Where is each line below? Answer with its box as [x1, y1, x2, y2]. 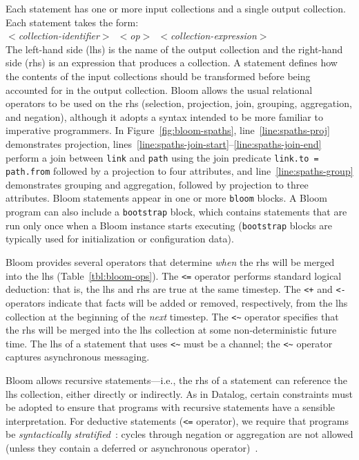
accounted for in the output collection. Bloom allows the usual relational [6, 82, 313, 97]
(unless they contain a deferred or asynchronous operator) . [6, 441, 258, 455]
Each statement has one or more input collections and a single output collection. [6, 1, 346, 15]
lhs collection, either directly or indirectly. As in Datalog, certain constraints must [6, 386, 353, 401]
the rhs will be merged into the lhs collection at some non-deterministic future [6, 323, 337, 337]
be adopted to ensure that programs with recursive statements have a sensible [6, 400, 336, 414]
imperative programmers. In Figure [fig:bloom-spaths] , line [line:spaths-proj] [6, 123, 330, 137]
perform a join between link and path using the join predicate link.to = [6, 150, 319, 164]
